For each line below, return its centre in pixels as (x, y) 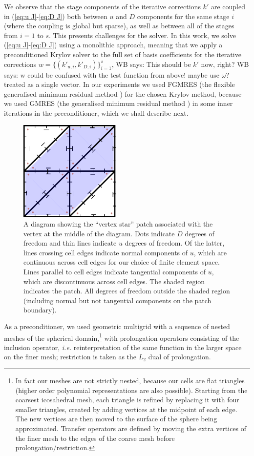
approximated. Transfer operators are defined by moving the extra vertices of (131, 428)
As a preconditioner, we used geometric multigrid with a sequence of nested (117, 326)
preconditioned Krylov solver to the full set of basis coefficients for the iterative (123, 54)
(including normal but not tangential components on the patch (117, 300)
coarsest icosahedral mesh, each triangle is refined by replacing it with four (127, 400)
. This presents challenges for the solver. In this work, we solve (142, 35)
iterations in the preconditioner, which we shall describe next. (96, 113)
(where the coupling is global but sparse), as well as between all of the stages (119, 26)
